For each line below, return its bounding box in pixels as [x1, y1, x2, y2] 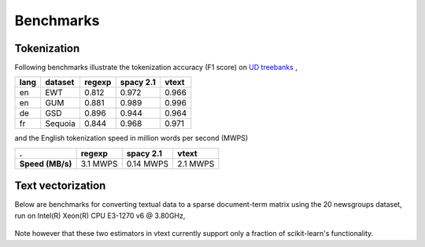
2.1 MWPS [177, 158, 215, 169]
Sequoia [44, 118, 76, 129]
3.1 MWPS [80, 158, 118, 169]
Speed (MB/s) [19, 158, 72, 169]
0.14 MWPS [126, 158, 169, 169]
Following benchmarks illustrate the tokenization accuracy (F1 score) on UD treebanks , [14, 63, 298, 72]
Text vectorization [14, 179, 106, 193]
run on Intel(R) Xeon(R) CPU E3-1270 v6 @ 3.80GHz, [14, 211, 186, 220]
